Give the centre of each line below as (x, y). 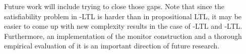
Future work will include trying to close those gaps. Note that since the (114, 6)
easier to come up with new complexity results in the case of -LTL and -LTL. (123, 26)
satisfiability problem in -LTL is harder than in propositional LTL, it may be (123, 16)
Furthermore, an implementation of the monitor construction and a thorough (123, 36)
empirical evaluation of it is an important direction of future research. (112, 46)
